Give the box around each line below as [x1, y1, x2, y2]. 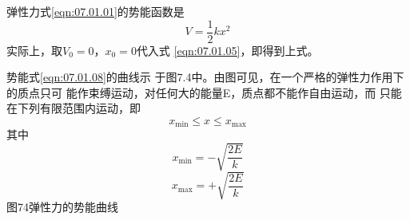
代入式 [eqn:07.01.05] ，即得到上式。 [136, 41, 319, 58]
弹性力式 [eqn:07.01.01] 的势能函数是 [6, 3, 185, 19]
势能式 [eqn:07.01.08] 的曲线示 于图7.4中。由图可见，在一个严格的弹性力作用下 [6, 69, 404, 85]
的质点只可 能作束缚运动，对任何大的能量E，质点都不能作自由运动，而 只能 [6, 84, 402, 100]
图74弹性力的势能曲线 [6, 198, 118, 215]
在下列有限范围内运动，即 [6, 100, 141, 116]
